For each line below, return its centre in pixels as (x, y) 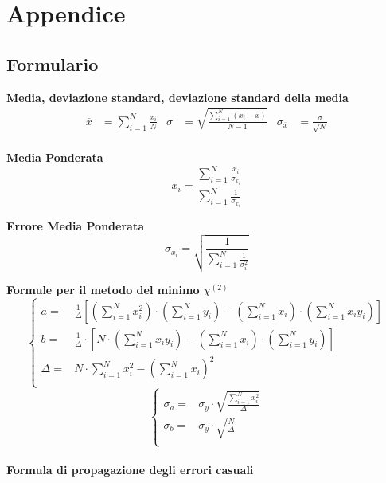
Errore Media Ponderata (75, 226)
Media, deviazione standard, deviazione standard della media (177, 97)
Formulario (53, 63)
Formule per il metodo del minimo (103, 289)
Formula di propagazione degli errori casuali (130, 469)
